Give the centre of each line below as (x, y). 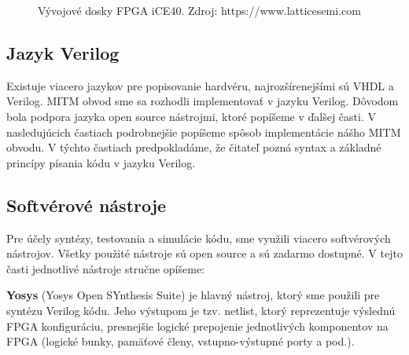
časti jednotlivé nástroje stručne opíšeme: (105, 268)
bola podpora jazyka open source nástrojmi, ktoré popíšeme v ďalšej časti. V (191, 116)
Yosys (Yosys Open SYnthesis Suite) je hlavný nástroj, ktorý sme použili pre (193, 295)
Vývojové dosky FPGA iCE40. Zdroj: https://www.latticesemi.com (199, 10)
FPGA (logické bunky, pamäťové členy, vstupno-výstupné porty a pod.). (181, 341)
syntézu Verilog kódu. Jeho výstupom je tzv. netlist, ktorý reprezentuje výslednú (201, 310)
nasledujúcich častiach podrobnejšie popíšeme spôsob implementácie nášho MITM (204, 132)
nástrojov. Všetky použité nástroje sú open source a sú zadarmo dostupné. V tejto (204, 253)
